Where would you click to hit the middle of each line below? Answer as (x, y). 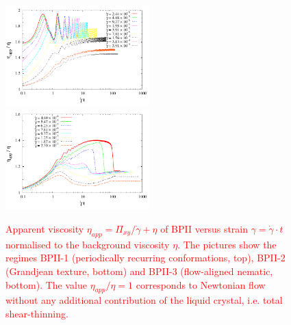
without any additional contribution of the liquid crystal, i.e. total (144, 300)
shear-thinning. (37, 313)
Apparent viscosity (45, 229)
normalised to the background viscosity (88, 244)
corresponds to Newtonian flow (201, 284)
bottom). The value (46, 284)
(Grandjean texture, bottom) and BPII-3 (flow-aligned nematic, (139, 271)
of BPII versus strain (204, 229)
